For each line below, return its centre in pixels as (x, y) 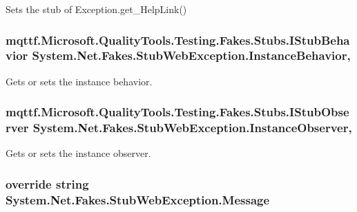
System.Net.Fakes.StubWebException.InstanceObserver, (192, 128)
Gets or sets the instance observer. (78, 153)
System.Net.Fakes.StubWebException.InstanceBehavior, (191, 55)
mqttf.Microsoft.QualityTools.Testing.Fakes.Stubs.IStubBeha (178, 40)
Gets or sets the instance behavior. (79, 81)
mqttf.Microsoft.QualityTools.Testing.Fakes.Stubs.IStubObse (177, 112)
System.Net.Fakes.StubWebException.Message (138, 199)
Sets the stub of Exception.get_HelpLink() (96, 9)
